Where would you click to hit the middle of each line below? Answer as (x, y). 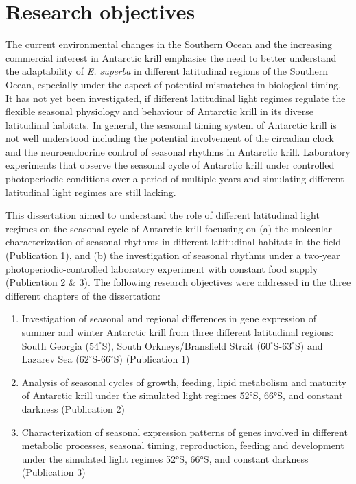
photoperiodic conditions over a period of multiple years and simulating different (175, 179)
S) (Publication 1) (152, 359)
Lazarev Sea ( (50, 359)
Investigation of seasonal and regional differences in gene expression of (169, 318)
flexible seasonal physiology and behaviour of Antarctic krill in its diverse (159, 111)
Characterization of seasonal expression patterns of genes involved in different (185, 432)
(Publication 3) (54, 472)
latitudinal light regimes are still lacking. (91, 192)
